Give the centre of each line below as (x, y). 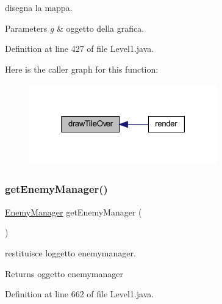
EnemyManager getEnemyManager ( (73, 212)
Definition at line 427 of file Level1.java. (80, 49)
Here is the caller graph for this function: (82, 69)
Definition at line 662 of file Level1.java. (80, 294)
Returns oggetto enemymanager (64, 273)
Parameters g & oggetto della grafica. (75, 28)
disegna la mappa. (39, 7)
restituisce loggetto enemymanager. (70, 252)
